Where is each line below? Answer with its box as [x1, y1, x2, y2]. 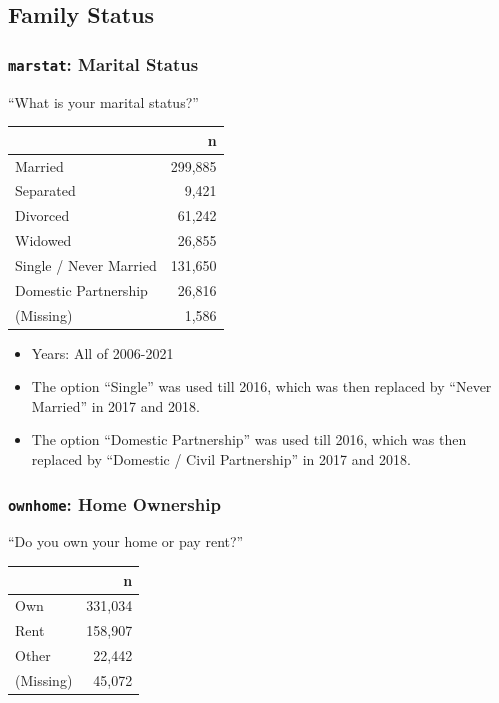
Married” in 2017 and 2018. [31, 395, 200, 416]
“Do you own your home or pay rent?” [8, 531, 244, 552]
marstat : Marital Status [8, 51, 199, 76]
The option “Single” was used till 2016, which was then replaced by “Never [31, 376, 492, 397]
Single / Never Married [15, 254, 157, 275]
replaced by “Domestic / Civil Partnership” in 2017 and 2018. [31, 449, 411, 470]
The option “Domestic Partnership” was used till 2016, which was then [31, 429, 467, 450]
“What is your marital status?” [8, 91, 199, 112]
